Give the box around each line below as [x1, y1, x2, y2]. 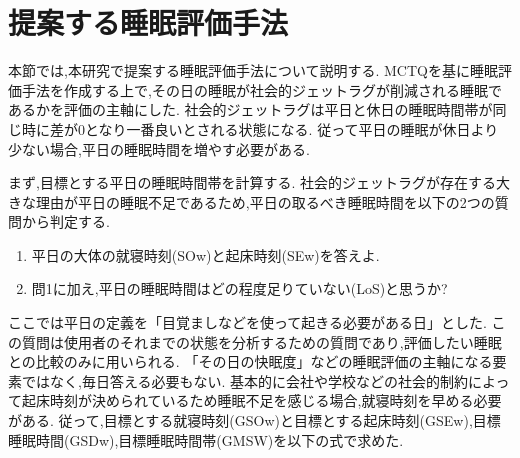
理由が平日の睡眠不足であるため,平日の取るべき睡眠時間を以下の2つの [35, 191, 495, 212]
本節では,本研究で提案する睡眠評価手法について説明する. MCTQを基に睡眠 [8, 60, 498, 81]
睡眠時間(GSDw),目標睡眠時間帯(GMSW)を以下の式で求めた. [8, 429, 404, 450]
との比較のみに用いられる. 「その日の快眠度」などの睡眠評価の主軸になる [8, 351, 493, 372]
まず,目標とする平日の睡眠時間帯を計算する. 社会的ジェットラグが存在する [8, 172, 497, 193]
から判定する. [21, 211, 110, 232]
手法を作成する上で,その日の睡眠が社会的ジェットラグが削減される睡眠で [21, 79, 502, 100]
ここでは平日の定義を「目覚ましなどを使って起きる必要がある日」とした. [8, 312, 487, 333]
